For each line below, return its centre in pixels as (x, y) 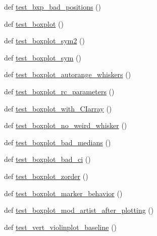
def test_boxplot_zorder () (46, 176)
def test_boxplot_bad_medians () (58, 142)
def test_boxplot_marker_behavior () (63, 193)
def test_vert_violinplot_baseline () (61, 227)
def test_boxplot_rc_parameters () (59, 91)
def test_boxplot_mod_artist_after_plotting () (79, 210)
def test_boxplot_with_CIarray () (58, 108)
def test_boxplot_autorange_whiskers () (68, 74)
